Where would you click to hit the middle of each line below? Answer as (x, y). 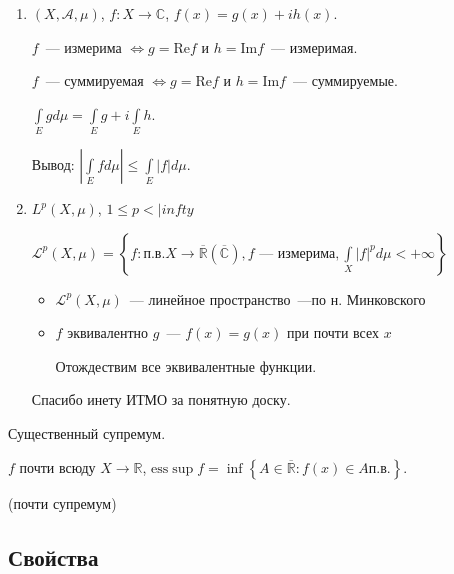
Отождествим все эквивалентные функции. (186, 365)
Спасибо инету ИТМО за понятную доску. (161, 399)
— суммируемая (94, 80)
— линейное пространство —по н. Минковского (277, 298)
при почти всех (333, 332)
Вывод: (53, 164)
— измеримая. (314, 46)
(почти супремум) (62, 502)
